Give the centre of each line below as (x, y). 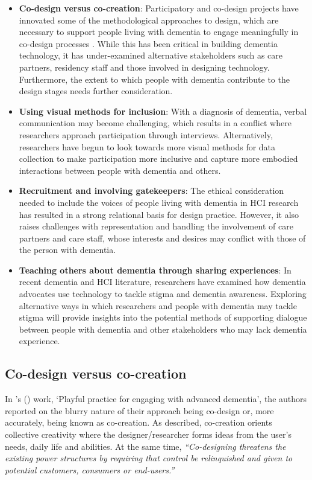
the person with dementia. (67, 250)
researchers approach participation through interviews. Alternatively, (146, 134)
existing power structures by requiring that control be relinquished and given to (149, 458)
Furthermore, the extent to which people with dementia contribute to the (154, 79)
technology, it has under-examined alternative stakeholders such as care (151, 55)
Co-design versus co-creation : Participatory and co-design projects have (159, 8)
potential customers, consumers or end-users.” (90, 469)
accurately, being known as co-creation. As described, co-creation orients (139, 422)
